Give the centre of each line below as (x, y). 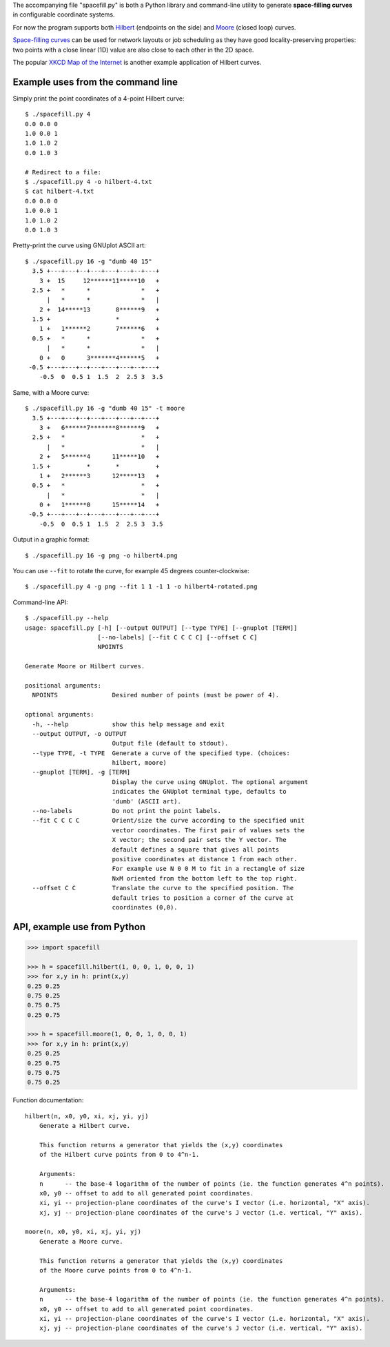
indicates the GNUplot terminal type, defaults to (199, 792)
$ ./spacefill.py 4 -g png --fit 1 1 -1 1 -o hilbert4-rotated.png (141, 587)
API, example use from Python (79, 927)
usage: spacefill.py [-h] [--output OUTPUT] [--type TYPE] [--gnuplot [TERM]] (161, 628)
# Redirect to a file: (63, 172)
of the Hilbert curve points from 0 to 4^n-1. (119, 1155)
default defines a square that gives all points (196, 850)
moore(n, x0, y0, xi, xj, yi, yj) (83, 1232)
